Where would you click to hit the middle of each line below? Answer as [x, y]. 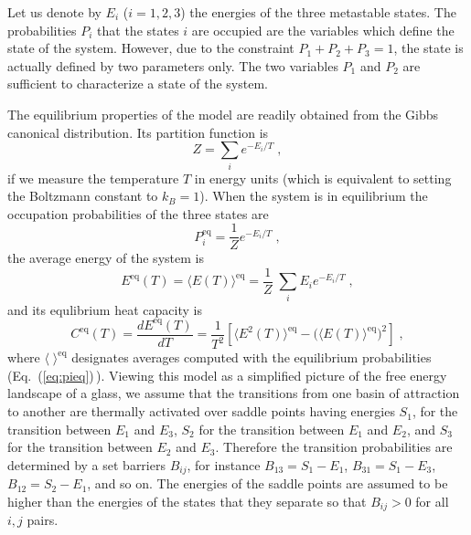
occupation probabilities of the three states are [138, 213]
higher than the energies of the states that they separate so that [187, 501]
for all [432, 501]
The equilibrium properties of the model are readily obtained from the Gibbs [223, 114]
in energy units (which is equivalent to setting [323, 178]
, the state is [428, 48]
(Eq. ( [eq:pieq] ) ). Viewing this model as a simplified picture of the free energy [227, 375]
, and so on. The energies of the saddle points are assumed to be [268, 483]
